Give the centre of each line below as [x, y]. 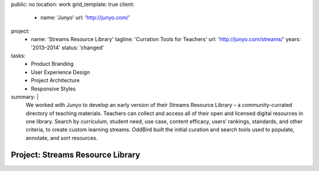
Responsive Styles [53, 89]
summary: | [25, 96]
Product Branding [52, 64]
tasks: [18, 55]
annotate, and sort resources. [62, 138]
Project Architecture [55, 81]
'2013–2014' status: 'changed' [68, 48]
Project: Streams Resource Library [76, 155]
